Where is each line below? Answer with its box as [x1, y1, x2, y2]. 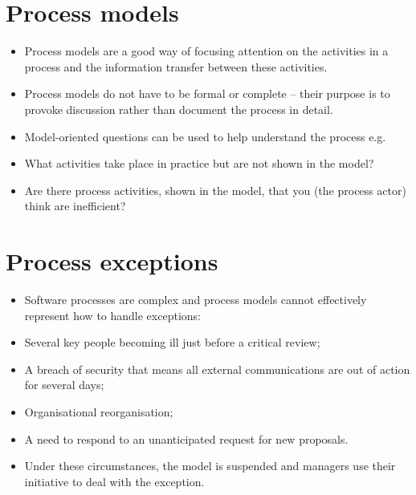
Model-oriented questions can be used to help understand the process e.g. [24, 128, 386, 144]
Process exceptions [6, 245, 218, 278]
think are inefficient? [24, 197, 126, 214]
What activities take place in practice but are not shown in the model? [24, 155, 374, 172]
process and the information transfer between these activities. [24, 58, 328, 75]
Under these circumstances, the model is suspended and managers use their [24, 457, 396, 474]
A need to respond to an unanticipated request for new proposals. [24, 430, 349, 447]
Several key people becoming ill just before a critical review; [24, 334, 320, 351]
